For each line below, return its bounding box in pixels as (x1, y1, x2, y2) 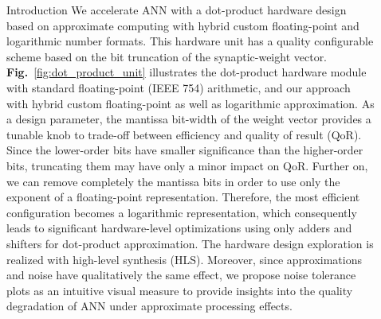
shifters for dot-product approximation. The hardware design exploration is (6, 235, 374, 251)
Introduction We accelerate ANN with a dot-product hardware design (6, 2, 347, 18)
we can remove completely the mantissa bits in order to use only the (6, 173, 340, 189)
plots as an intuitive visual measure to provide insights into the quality (6, 282, 353, 298)
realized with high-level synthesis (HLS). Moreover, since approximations (6, 251, 363, 267)
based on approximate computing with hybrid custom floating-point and (6, 17, 359, 33)
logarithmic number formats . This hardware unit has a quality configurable (6, 33, 374, 49)
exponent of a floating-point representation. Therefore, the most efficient (6, 189, 360, 205)
